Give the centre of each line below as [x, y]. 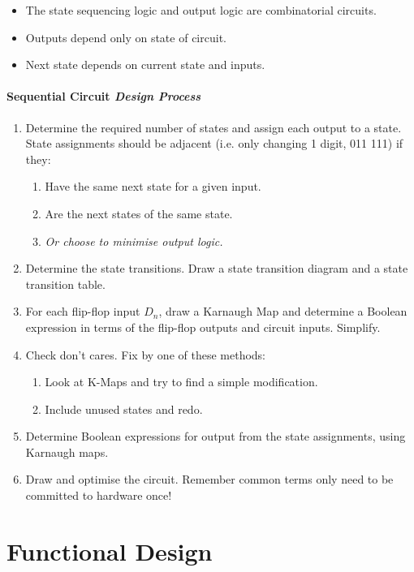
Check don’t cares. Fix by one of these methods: [146, 354]
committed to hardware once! [99, 495]
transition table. [65, 284]
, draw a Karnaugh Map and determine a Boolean [283, 311]
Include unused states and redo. [124, 409]
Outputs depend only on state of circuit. [126, 37]
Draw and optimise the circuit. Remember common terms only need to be [209, 479]
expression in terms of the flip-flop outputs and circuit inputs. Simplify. [203, 327]
